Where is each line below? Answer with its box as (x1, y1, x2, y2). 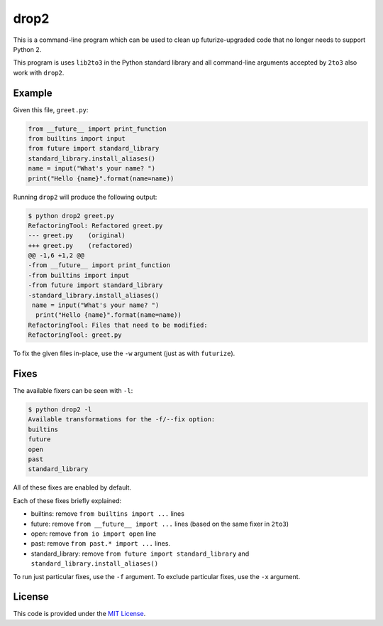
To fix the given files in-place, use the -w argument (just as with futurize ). (13, 349, 235, 358)
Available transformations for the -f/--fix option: (28, 416, 216, 423)
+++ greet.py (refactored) (28, 242, 133, 249)
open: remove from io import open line (30, 529, 156, 538)
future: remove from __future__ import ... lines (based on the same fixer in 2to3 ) (30, 519, 289, 528)
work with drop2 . (13, 68, 65, 77)
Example (13, 87, 52, 99)
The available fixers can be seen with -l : (13, 387, 133, 395)
